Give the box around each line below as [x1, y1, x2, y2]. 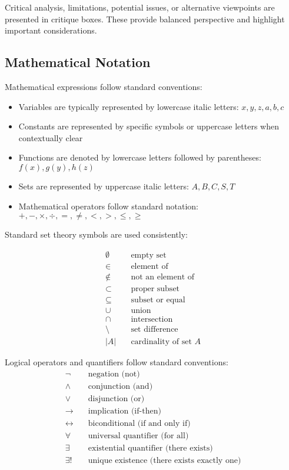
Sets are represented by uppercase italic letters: [18, 179, 189, 192]
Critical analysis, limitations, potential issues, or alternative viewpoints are [5, 1, 275, 13]
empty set [131, 251, 167, 259]
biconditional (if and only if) [88, 419, 191, 428]
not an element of [131, 272, 195, 281]
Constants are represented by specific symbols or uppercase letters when [18, 120, 279, 132]
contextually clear [18, 131, 83, 144]
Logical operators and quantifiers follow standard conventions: [5, 356, 228, 368]
